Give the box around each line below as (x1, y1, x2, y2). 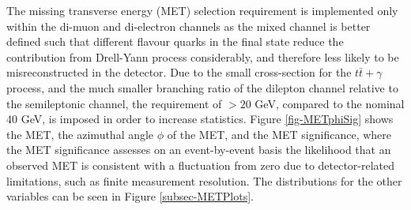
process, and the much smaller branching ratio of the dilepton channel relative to (6, 79, 398, 96)
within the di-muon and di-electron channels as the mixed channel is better (6, 17, 371, 34)
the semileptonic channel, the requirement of (6, 95, 222, 111)
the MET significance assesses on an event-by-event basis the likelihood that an (6, 141, 391, 158)
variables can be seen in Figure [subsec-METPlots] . (6, 188, 254, 204)
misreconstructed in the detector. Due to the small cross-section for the (6, 64, 352, 81)
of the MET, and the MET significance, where (167, 126, 392, 142)
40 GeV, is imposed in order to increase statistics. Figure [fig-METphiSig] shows (6, 111, 394, 127)
